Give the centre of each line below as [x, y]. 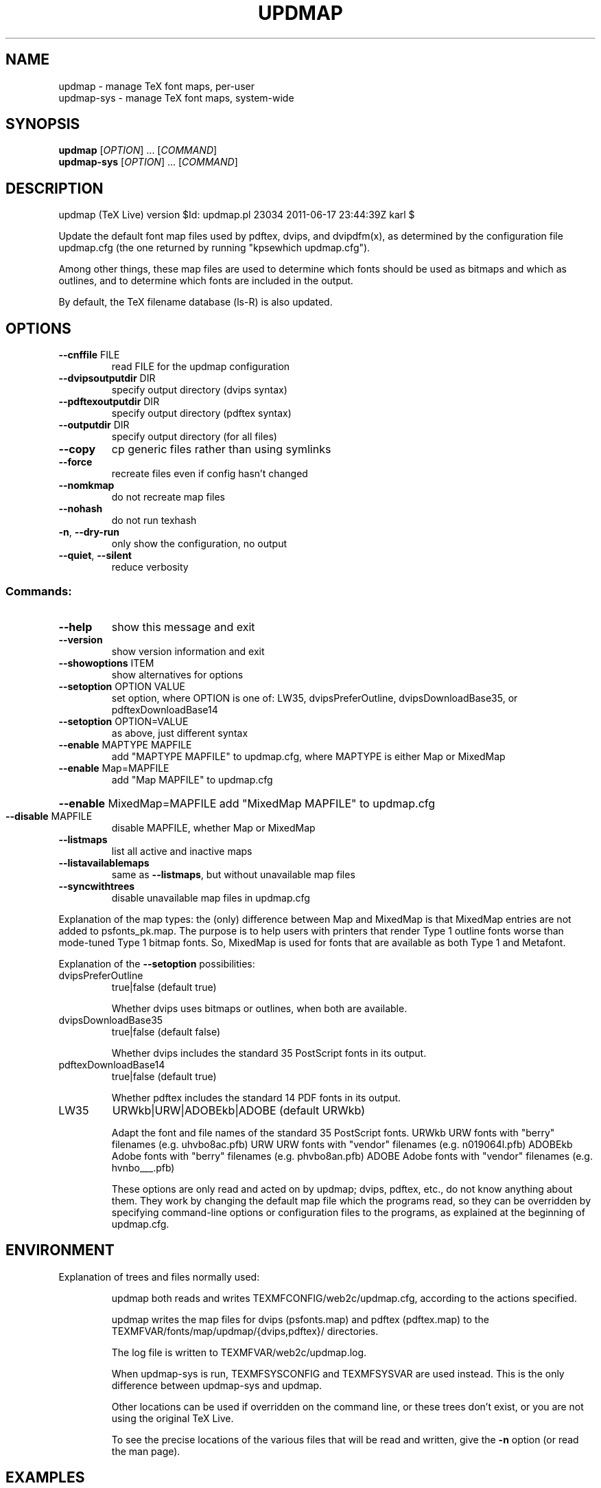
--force [75, 462]
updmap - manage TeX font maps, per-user [156, 86]
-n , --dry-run [89, 532]
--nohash [81, 509]
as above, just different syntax [180, 733]
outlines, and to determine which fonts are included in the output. [206, 281]
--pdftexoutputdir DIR [109, 402]
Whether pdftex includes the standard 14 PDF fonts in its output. [256, 1097]
